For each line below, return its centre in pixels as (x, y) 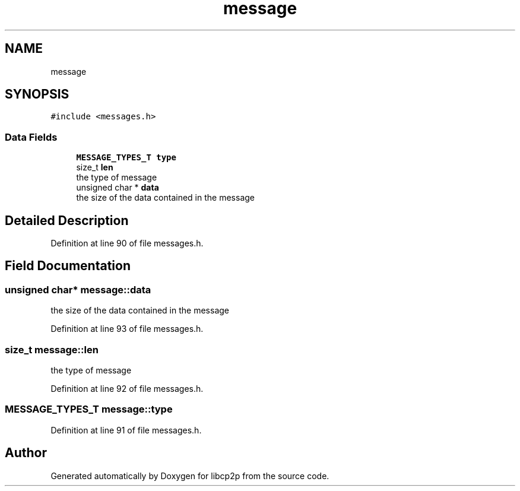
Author (26, 453)
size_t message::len (52, 349)
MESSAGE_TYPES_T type (126, 158)
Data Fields (31, 137)
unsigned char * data (118, 188)
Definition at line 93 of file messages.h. (127, 329)
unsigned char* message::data (78, 289)
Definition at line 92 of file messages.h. (127, 389)
